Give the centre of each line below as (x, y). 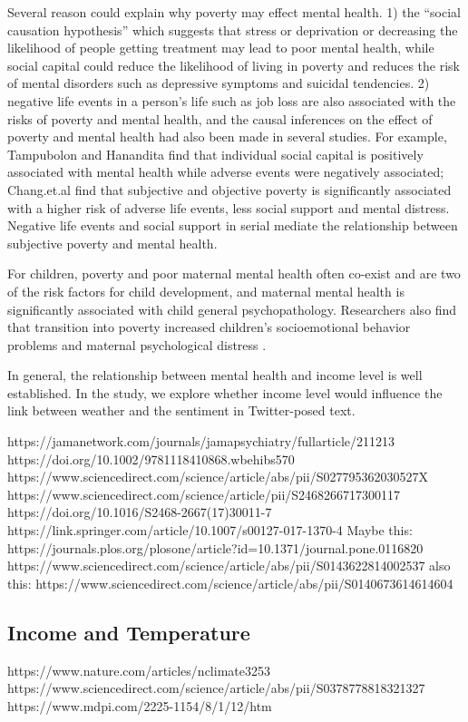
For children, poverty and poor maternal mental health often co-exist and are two (234, 273)
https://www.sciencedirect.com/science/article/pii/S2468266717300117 (204, 494)
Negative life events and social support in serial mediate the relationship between (233, 225)
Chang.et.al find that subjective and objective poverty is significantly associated (229, 189)
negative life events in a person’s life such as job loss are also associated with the (232, 100)
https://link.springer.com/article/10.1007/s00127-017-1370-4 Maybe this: (210, 530)
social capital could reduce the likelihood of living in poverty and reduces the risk (234, 65)
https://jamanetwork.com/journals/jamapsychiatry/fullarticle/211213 (201, 441)
